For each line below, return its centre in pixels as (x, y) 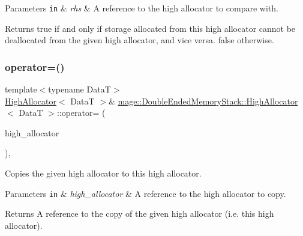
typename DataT (79, 89)
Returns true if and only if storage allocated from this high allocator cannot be (150, 28)
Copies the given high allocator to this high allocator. (103, 173)
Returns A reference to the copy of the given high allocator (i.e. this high (139, 213)
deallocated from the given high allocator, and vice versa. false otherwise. (139, 40)
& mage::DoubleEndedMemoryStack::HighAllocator (203, 101)
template (21, 89)
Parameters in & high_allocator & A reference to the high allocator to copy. (145, 193)
